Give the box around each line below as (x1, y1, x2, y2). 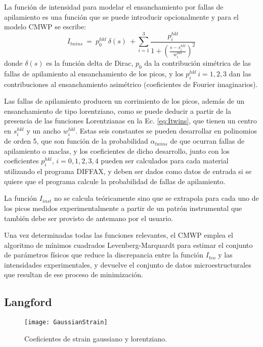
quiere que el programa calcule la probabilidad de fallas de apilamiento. (4, 176, 226, 186)
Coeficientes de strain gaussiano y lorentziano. (24, 333, 167, 343)
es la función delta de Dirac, (46, 58, 134, 68)
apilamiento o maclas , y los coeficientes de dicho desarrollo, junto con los (4, 145, 230, 156)
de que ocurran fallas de (170, 136, 245, 146)
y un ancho (26, 125, 61, 136)
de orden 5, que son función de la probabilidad (4, 136, 148, 146)
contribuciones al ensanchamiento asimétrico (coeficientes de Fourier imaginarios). (4, 78, 258, 89)
